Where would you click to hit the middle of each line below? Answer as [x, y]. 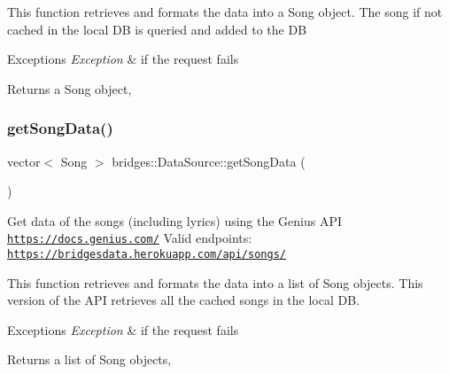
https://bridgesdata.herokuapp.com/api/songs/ [147, 255]
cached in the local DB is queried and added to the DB [157, 29]
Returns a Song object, [70, 88]
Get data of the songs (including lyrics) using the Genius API [175, 220]
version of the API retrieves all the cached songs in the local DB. [184, 300]
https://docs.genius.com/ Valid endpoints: [130, 238]
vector [24, 161]
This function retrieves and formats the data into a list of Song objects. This [215, 282]
